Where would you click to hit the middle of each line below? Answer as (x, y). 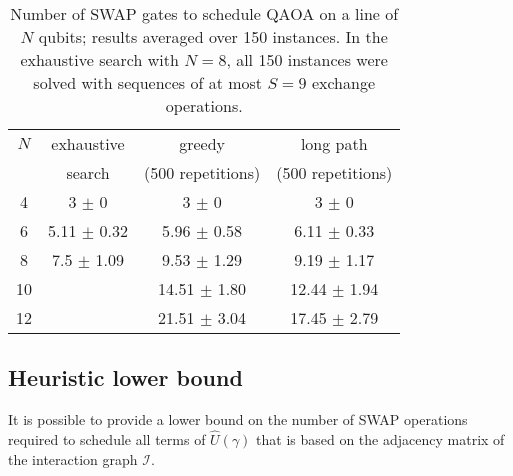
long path (334, 143)
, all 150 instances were (307, 59)
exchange (343, 82)
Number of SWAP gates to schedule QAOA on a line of (204, 13)
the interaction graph (73, 458)
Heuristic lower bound (125, 377)
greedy (202, 143)
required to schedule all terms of (107, 439)
